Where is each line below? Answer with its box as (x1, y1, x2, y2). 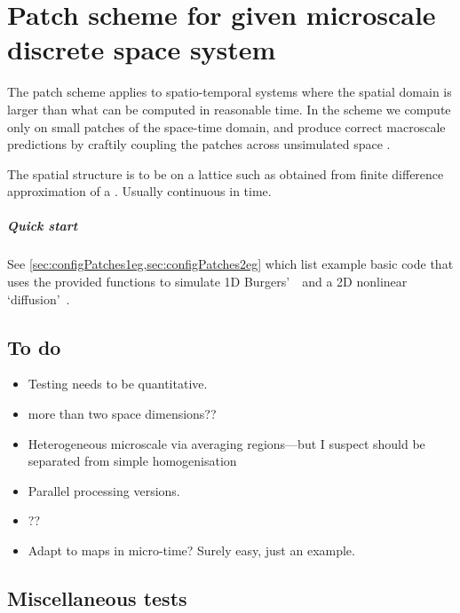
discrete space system (7, 31, 276, 67)
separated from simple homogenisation (28, 452, 237, 470)
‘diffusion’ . (7, 289, 70, 308)
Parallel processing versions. (28, 481, 180, 499)
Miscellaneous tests (7, 584, 187, 611)
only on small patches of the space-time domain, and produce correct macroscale (7, 117, 446, 136)
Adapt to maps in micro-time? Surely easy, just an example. (28, 540, 355, 559)
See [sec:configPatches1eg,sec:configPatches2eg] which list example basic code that (7, 255, 454, 273)
